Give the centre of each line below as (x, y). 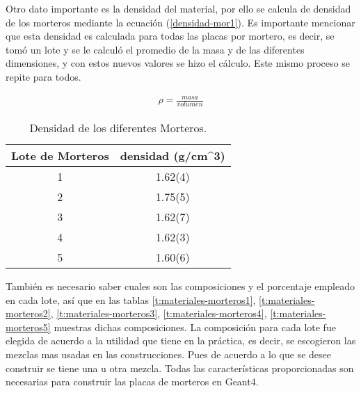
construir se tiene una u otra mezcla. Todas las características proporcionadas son (180, 368)
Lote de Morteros (60, 155)
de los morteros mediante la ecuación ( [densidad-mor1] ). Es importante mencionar (180, 22)
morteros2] (28, 313)
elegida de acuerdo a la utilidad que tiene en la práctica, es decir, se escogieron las (181, 340)
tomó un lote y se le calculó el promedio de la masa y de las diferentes (155, 49)
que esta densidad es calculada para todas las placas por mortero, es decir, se (170, 36)
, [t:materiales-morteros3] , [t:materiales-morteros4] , (159, 313)
